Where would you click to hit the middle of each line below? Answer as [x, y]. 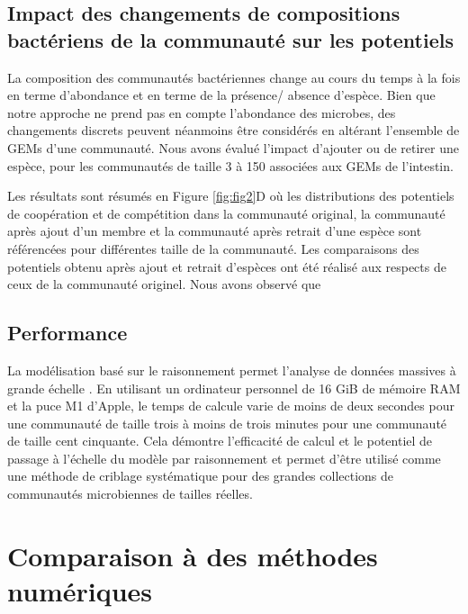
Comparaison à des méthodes [193, 555]
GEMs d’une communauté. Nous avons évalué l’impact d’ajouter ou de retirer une [233, 147]
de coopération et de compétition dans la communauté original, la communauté [226, 213]
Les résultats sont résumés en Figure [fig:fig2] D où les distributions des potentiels [231, 196]
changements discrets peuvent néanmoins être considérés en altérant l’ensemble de [234, 130]
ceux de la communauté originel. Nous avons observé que [164, 284]
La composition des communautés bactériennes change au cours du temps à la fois [234, 77]
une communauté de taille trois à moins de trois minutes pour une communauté [227, 423]
